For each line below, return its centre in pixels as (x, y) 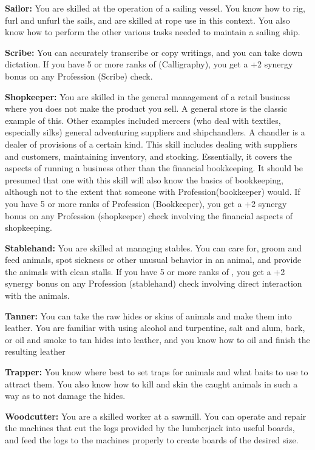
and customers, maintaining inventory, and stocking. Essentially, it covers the (148, 156)
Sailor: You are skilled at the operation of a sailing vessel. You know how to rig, (155, 8)
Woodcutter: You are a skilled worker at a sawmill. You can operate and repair (156, 416)
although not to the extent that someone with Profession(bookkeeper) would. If (153, 192)
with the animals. (37, 295)
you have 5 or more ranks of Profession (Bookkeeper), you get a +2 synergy (146, 203)
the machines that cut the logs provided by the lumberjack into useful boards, (150, 428)
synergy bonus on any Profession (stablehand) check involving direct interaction (154, 283)
